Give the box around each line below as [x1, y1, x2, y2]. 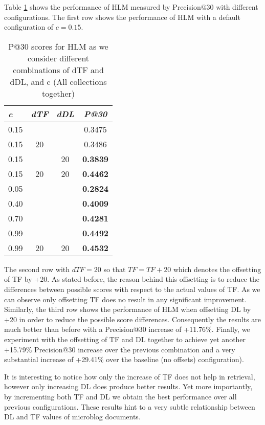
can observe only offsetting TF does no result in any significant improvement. [4, 294, 247, 304]
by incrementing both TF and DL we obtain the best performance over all [4, 391, 237, 401]
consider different [27, 52, 90, 64]
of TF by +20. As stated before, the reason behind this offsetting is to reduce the [4, 274, 259, 284]
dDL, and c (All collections [10, 75, 107, 87]
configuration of [4, 21, 54, 32]
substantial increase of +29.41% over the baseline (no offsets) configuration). [4, 354, 244, 365]
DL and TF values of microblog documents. [4, 411, 141, 422]
